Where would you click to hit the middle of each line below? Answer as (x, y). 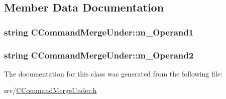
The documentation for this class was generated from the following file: (113, 73)
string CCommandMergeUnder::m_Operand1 (99, 32)
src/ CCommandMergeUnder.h (50, 90)
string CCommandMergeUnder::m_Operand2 (99, 55)
